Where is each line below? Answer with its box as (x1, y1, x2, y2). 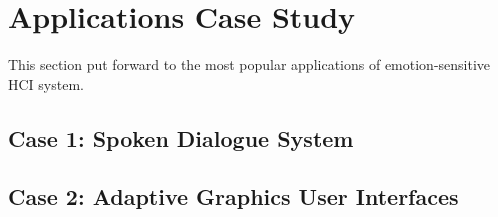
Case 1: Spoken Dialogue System (8, 122, 354, 153)
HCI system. (8, 73, 84, 94)
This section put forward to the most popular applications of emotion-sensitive (8, 54, 491, 75)
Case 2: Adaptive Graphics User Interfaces (8, 181, 459, 212)
